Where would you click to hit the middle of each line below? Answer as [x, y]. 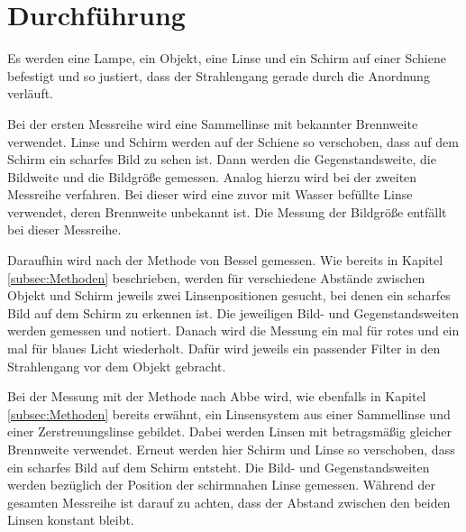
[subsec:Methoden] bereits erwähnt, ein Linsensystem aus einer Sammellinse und [229, 413]
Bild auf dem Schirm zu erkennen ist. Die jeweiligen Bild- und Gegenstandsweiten [233, 312]
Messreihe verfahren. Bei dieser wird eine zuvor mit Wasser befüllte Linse [210, 194]
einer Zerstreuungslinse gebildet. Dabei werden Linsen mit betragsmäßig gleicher [229, 431]
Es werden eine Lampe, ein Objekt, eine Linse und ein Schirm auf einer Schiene [227, 58]
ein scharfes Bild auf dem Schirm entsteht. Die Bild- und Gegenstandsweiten [219, 467]
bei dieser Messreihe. [64, 229]
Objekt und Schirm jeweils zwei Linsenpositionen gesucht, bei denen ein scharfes [229, 295]
